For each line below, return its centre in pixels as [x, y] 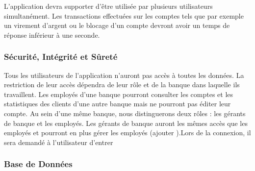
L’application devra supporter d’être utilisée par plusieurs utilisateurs [108, 6]
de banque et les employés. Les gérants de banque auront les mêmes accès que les [126, 123]
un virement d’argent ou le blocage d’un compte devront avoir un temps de [117, 25]
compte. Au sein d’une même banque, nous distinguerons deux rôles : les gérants [125, 113]
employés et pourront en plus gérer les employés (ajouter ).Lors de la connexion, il [127, 133]
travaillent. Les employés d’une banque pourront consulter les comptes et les [119, 94]
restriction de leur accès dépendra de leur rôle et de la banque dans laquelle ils [122, 85]
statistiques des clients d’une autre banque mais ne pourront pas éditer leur [117, 104]
